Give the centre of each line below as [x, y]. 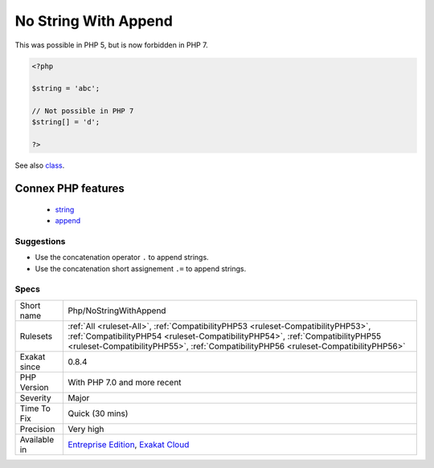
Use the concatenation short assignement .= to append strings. [141, 268]
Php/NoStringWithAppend [117, 311]
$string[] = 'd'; [66, 122]
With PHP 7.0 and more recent [125, 382]
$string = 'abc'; [66, 89]
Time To [35, 408]
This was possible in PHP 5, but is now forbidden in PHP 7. [111, 45]
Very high [86, 429]
